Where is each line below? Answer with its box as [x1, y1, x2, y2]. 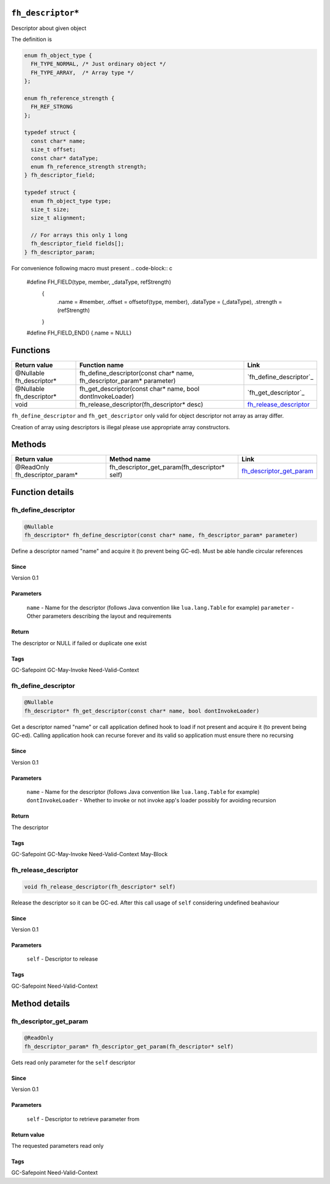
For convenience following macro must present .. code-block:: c [11, 264, 173, 272]
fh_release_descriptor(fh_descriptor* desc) [79, 401, 204, 409]
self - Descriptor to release [26, 955, 98, 963]
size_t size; [31, 205, 70, 213]
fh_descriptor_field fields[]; [31, 240, 125, 247]
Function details [11, 487, 75, 497]
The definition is [11, 35, 52, 43]
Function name [79, 361, 124, 369]
